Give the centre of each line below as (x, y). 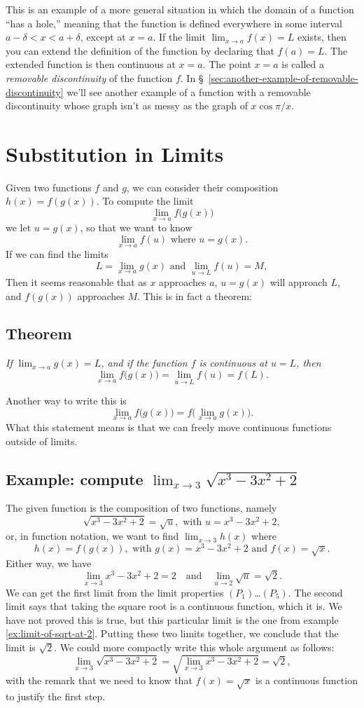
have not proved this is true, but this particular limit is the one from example (172, 619)
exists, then (322, 37)
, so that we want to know (136, 227)
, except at (103, 37)
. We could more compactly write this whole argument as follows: (194, 647)
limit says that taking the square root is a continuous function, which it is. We (174, 606)
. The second (315, 592)
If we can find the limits (57, 254)
